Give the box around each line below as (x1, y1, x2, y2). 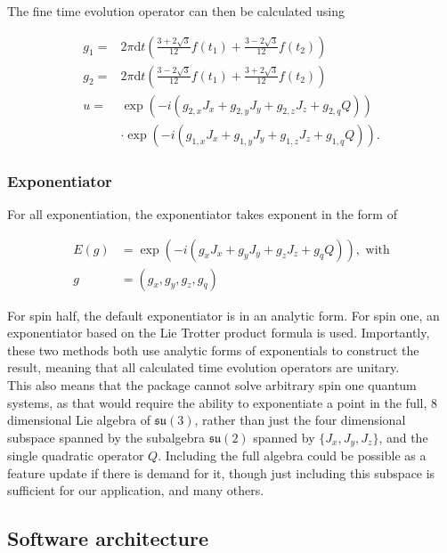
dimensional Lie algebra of (7, 411, 150, 429)
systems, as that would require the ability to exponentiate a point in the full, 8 (7, 393, 438, 411)
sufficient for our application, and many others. (7, 481, 264, 500)
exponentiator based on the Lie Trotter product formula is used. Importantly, (7, 323, 430, 342)
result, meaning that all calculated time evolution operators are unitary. (7, 358, 400, 377)
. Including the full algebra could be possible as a (158, 446, 427, 465)
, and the (378, 427, 428, 446)
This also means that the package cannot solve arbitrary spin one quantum (7, 375, 417, 394)
